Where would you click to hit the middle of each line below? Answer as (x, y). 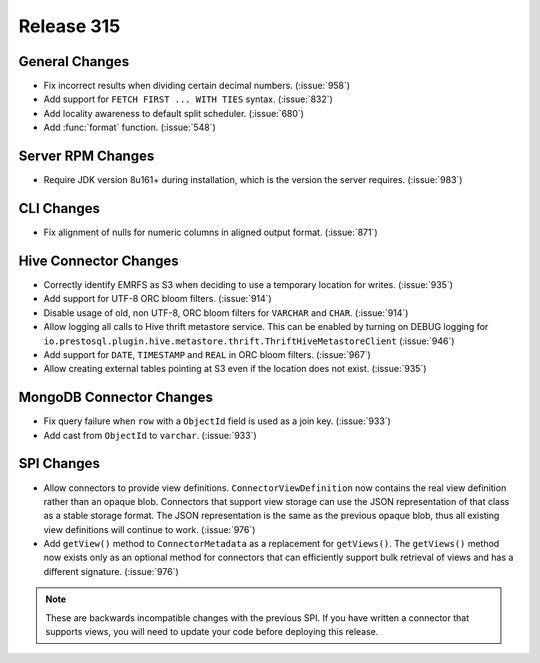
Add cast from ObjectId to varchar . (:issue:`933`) (150, 435)
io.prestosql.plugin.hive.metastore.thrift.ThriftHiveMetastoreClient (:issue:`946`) (249, 341)
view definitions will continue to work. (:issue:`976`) (149, 529)
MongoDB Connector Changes (116, 397)
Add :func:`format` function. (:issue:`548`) (130, 127)
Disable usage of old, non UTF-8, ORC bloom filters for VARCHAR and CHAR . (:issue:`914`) (226, 312)
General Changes (74, 61)
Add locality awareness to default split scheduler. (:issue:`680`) (174, 113)
